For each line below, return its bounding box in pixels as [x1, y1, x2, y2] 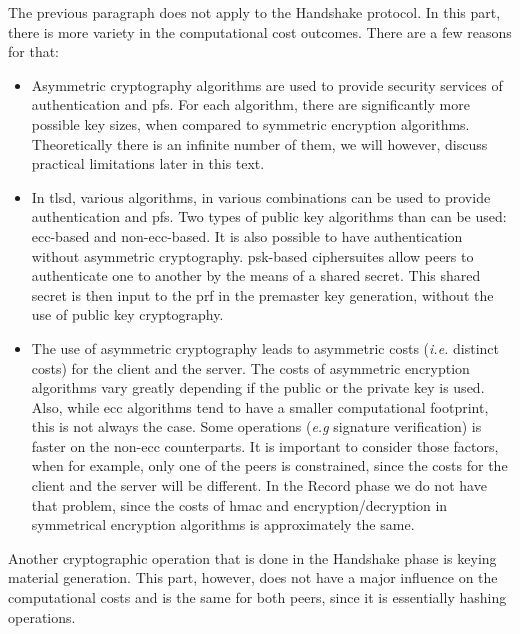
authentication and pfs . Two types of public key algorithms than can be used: [31, 206, 507, 227]
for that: [8, 41, 60, 62]
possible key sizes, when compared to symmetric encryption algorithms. [31, 113, 470, 134]
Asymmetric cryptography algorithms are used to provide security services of [31, 74, 503, 95]
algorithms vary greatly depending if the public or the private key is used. [31, 377, 485, 398]
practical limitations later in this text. [31, 153, 265, 174]
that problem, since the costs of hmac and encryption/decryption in [31, 494, 448, 515]
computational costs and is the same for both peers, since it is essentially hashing [8, 587, 507, 608]
